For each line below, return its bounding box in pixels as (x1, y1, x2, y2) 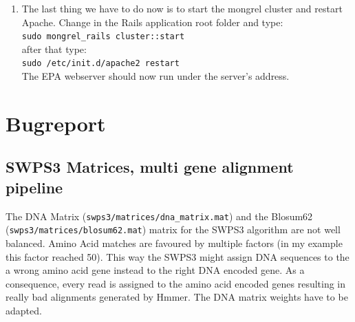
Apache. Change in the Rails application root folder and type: (21, 14, 283, 29)
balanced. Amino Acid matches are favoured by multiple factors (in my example (6, 235, 343, 250)
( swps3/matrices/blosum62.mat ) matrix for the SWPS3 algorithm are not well (6, 222, 341, 237)
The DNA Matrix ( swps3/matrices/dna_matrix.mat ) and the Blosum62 (6, 208, 313, 223)
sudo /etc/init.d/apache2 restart (21, 58, 180, 69)
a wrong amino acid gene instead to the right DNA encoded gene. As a (6, 263, 305, 277)
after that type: (21, 41, 87, 56)
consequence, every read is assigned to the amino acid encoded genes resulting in (6, 276, 346, 290)
